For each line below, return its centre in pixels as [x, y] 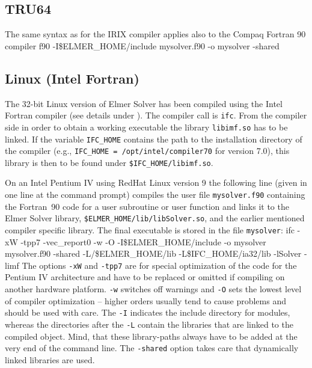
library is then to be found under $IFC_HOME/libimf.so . [109, 162]
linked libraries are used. [50, 359]
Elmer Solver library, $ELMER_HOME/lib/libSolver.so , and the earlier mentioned [155, 218]
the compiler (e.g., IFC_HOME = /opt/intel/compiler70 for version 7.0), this [147, 151]
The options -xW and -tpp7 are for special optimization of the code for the [159, 265]
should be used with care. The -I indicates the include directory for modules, [148, 312]
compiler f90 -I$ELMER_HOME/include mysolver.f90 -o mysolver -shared [142, 45]
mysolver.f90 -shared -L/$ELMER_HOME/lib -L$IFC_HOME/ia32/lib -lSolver [153, 253]
